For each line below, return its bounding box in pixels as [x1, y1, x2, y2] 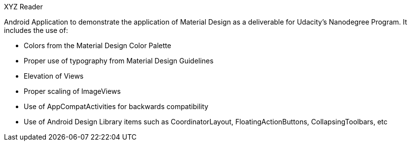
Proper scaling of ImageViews [24, 87, 121, 95]
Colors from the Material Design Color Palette [24, 41, 171, 50]
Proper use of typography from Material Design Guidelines [24, 57, 214, 65]
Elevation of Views [24, 72, 84, 80]
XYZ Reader [4, 2, 43, 11]
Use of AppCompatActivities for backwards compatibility [24, 102, 209, 111]
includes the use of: [4, 26, 68, 34]
